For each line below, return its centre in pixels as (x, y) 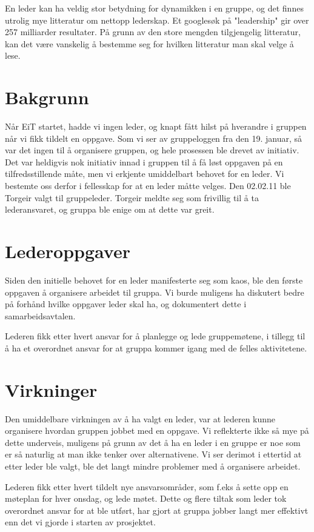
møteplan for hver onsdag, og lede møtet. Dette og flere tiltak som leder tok (146, 498)
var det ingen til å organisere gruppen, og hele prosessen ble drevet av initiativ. (152, 150)
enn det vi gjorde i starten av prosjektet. (80, 522)
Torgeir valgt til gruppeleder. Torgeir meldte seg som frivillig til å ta (132, 197)
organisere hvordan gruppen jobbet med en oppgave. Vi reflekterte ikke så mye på (157, 431)
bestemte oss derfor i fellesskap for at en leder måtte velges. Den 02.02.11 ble (148, 186)
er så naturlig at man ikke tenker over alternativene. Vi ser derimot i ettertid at (153, 454)
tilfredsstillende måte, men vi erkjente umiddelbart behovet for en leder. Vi (145, 174)
